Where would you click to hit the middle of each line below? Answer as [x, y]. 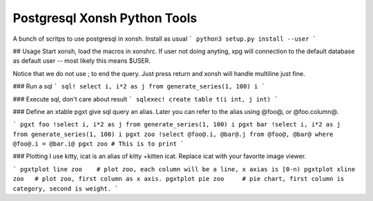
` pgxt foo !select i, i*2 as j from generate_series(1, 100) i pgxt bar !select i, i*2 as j [177, 125]
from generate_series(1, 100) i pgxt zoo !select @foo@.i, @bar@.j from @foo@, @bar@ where [173, 134]
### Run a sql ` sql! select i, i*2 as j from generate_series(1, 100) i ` [139, 86]
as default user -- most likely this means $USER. [82, 61]
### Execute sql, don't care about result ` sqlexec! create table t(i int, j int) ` [145, 99]
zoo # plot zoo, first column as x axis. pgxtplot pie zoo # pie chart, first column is [179, 179]
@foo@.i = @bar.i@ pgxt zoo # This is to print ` [98, 144]
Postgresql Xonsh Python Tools [105, 18]
